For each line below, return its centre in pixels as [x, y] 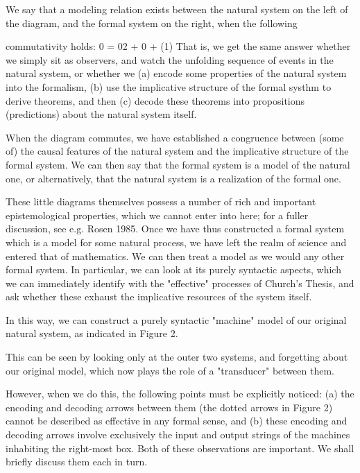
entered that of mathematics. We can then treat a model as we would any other [175, 256]
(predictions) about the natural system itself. [101, 114]
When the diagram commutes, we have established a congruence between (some [175, 137]
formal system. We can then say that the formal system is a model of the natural [178, 164]
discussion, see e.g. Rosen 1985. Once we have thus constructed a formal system [175, 229]
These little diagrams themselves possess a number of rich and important [161, 201]
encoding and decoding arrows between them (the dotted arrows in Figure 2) [169, 407]
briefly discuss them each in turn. [77, 462]
